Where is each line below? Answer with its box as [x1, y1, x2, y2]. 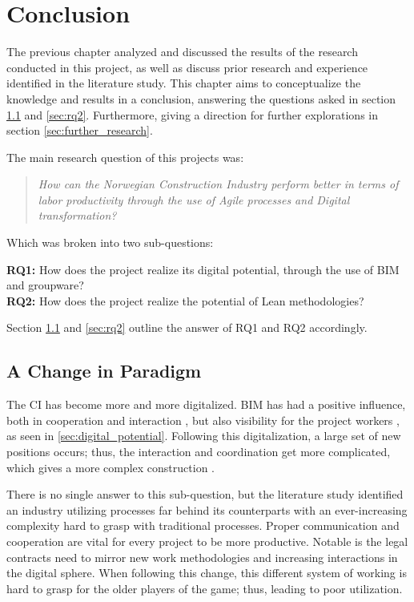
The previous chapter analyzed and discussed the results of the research [6, 43, 358, 60]
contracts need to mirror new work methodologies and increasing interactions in [6, 548, 398, 565]
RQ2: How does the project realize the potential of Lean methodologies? [6, 292, 364, 309]
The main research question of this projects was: [6, 148, 244, 165]
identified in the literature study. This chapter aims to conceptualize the [6, 75, 361, 91]
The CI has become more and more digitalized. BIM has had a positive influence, [6, 396, 406, 413]
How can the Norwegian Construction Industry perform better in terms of [38, 176, 399, 192]
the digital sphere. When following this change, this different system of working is [6, 564, 407, 581]
